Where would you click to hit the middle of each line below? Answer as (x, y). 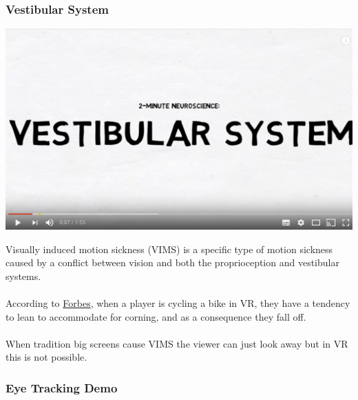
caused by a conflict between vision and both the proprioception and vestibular (172, 262)
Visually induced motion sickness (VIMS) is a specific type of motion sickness (169, 249)
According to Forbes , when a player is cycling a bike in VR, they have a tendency (178, 303)
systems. (23, 276)
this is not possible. (46, 357)
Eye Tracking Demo (62, 387)
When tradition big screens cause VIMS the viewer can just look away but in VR (177, 343)
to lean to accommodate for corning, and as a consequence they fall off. (156, 316)
